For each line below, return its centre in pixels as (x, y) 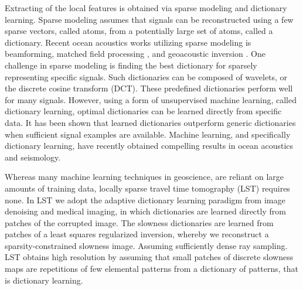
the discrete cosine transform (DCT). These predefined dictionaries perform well (149, 88)
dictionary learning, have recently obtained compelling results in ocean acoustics (149, 146)
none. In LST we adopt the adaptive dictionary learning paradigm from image (145, 199)
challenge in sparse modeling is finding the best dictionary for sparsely (131, 65)
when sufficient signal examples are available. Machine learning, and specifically (148, 134)
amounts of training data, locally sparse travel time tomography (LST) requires (147, 188)
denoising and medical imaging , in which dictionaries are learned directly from (145, 211)
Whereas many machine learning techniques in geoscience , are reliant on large (144, 177)
